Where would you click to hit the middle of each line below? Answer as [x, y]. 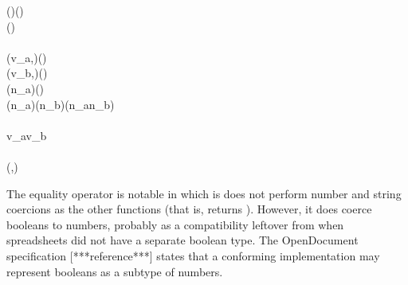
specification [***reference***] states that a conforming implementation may [193, 255]
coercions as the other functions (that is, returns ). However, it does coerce [189, 209]
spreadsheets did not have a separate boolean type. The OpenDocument [182, 240]
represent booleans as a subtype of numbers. [115, 271]
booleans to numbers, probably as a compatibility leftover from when [175, 224]
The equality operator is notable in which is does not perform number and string [204, 193]
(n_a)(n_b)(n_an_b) [61, 104]
